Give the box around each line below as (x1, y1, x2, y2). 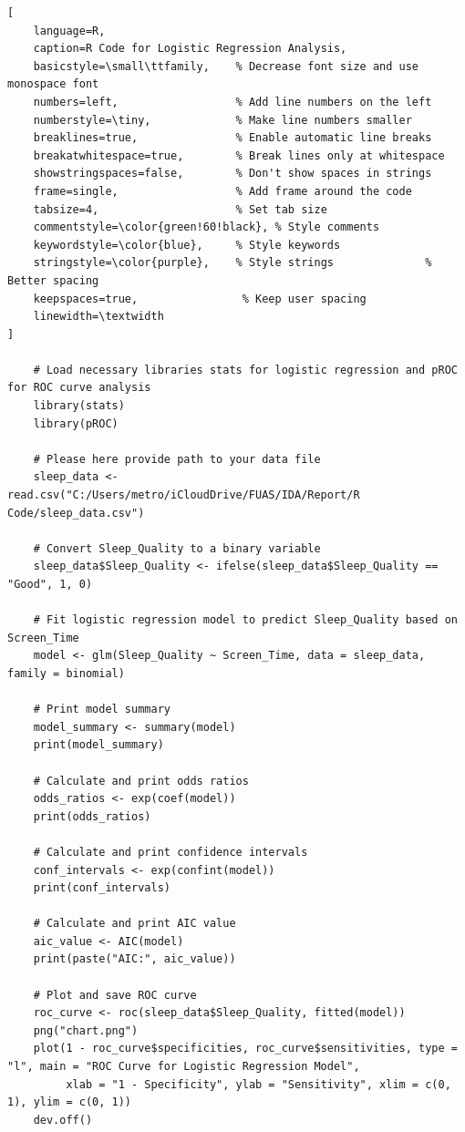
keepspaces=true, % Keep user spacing (33, 292, 367, 305)
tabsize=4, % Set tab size (33, 202, 327, 216)
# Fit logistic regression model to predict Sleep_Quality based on (33, 613, 458, 627)
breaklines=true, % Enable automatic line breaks (33, 131, 432, 145)
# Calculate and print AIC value (33, 917, 236, 931)
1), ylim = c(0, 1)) (7, 1096, 132, 1109)
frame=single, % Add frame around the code (33, 184, 412, 198)
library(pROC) (33, 417, 119, 430)
